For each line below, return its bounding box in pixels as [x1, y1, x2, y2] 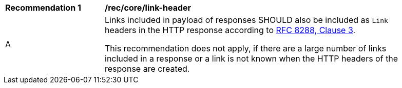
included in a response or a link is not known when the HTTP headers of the [105, 53, 398, 64]
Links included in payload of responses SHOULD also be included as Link [105, 15, 388, 25]
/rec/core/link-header [105, 3, 192, 13]
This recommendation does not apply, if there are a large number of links [105, 43, 387, 53]
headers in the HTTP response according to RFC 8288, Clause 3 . [105, 25, 356, 35]
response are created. [105, 64, 190, 74]
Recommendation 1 [5, 3, 81, 13]
